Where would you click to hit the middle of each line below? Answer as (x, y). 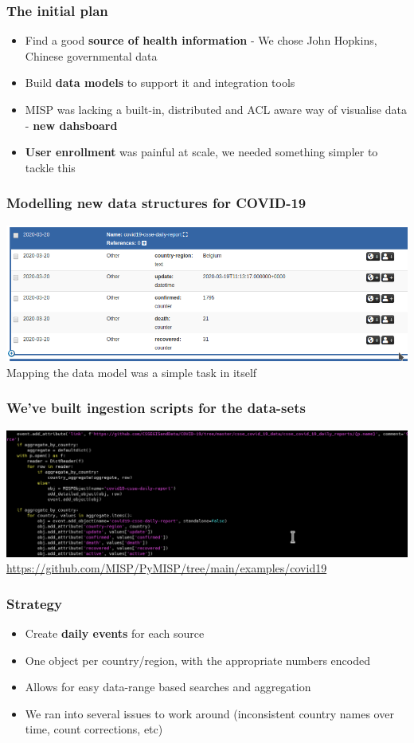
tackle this (50, 167)
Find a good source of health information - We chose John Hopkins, (201, 40)
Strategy (34, 603)
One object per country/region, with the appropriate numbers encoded (197, 660)
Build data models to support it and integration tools (160, 83)
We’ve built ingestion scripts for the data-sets (156, 408)
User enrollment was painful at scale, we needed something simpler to (201, 152)
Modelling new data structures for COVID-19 (156, 203)
